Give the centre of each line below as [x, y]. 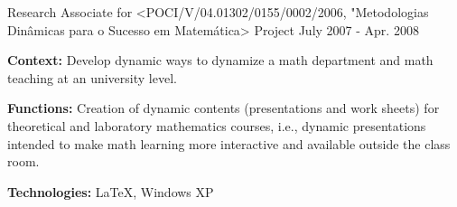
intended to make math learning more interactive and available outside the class [229, 143]
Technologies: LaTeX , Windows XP [111, 191]
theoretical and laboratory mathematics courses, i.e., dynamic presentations [217, 125]
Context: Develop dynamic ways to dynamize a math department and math [220, 60]
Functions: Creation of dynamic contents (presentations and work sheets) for [224, 108]
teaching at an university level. [92, 77]
